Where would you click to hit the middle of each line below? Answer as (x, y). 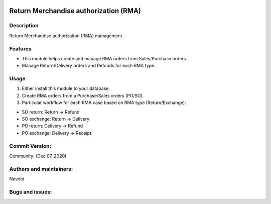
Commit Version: (30, 146)
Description (24, 26)
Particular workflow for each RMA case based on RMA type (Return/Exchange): (104, 103)
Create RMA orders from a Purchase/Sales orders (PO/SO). (83, 95)
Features (20, 49)
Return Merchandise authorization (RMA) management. (66, 36)
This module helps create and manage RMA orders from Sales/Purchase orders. (105, 58)
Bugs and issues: (31, 192)
